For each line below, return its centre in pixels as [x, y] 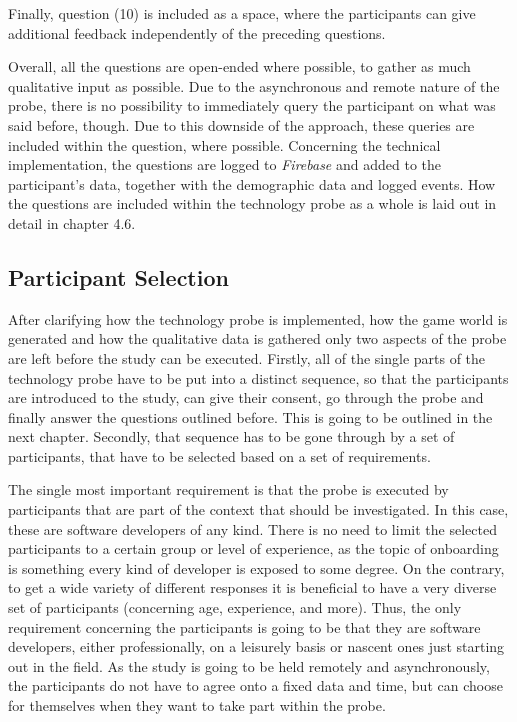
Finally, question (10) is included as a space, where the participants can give [242, 13]
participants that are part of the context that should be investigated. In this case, [258, 509]
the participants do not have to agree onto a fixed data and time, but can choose [255, 685]
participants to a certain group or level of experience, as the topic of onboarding [253, 548]
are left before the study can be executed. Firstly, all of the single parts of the [247, 357]
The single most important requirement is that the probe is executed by [228, 489]
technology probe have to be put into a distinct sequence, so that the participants [258, 377]
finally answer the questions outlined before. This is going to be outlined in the [250, 416]
